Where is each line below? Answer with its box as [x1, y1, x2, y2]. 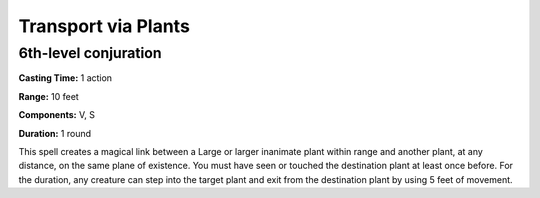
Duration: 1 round [18, 127, 92, 139]
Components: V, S [18, 109, 95, 121]
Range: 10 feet [18, 90, 79, 102]
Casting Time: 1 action [18, 72, 113, 84]
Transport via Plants [18, 15, 190, 37]
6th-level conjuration [18, 44, 162, 62]
